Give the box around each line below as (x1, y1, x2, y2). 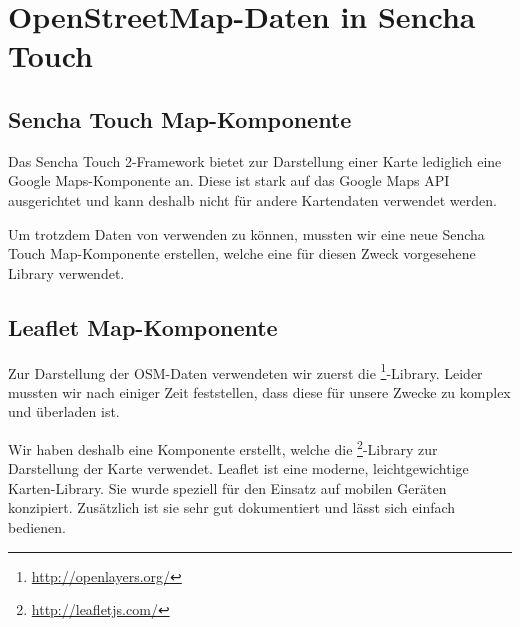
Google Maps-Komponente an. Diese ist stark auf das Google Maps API (8, 170, 450, 191)
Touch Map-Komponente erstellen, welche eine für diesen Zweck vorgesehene (8, 243, 476, 264)
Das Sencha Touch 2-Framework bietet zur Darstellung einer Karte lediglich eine (8, 150, 502, 171)
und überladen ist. (8, 401, 120, 422)
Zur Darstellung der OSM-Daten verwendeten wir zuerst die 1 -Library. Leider (8, 359, 483, 383)
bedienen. (8, 517, 66, 537)
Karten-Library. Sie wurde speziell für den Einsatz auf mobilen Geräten (8, 477, 447, 498)
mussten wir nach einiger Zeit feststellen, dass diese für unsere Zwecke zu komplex (8, 381, 511, 402)
